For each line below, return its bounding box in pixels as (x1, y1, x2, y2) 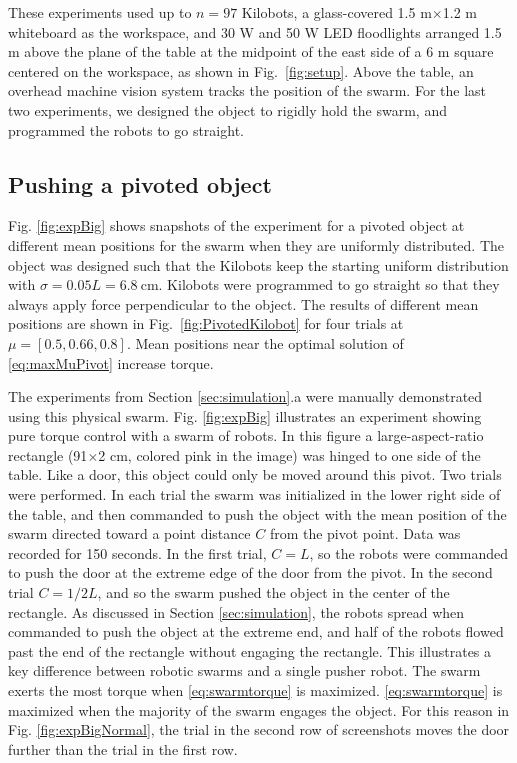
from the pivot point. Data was (269, 523, 461, 544)
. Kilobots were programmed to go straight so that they (158, 274, 500, 295)
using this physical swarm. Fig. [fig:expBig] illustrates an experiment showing (8, 405, 482, 426)
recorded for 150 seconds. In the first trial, (8, 542, 267, 563)
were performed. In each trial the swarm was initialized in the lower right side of (8, 484, 501, 505)
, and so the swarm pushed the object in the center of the (97, 582, 450, 603)
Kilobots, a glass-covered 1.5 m (241, 2, 432, 22)
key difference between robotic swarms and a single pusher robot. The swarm (8, 660, 481, 681)
